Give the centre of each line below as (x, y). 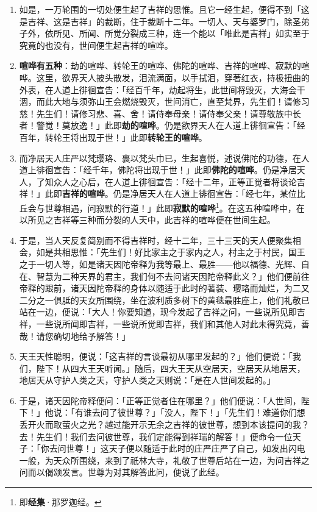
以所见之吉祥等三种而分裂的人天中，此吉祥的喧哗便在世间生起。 (147, 220)
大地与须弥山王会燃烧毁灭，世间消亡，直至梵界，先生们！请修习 (181, 101)
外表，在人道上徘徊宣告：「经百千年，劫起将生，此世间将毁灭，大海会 (158, 89)
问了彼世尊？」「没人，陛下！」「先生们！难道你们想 (203, 412)
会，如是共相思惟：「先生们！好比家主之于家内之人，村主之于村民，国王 (162, 252)
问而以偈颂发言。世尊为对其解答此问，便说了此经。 (122, 472)
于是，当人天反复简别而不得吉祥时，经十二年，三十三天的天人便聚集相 (160, 240)
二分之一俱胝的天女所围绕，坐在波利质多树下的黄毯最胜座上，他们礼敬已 (164, 300)
